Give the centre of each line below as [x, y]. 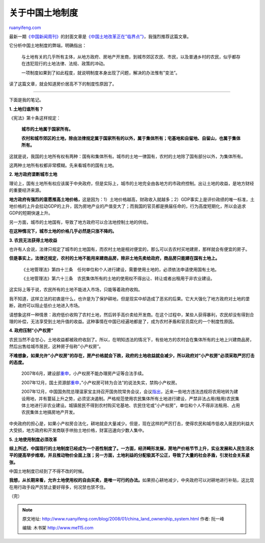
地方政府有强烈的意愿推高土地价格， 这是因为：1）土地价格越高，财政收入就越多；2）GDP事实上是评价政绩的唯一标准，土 [132, 199]
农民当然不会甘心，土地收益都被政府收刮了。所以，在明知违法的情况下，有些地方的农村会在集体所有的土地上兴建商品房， [132, 339]
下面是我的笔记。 [26, 100]
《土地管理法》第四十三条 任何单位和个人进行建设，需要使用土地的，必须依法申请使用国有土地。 [120, 269]
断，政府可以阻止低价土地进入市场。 [46, 305]
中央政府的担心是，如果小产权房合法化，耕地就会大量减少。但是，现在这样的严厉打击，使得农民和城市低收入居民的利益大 [132, 423]
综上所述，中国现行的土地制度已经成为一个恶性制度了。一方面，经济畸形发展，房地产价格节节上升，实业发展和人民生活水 [132, 448]
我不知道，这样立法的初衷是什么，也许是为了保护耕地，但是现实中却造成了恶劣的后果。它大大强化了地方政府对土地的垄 [129, 299]
